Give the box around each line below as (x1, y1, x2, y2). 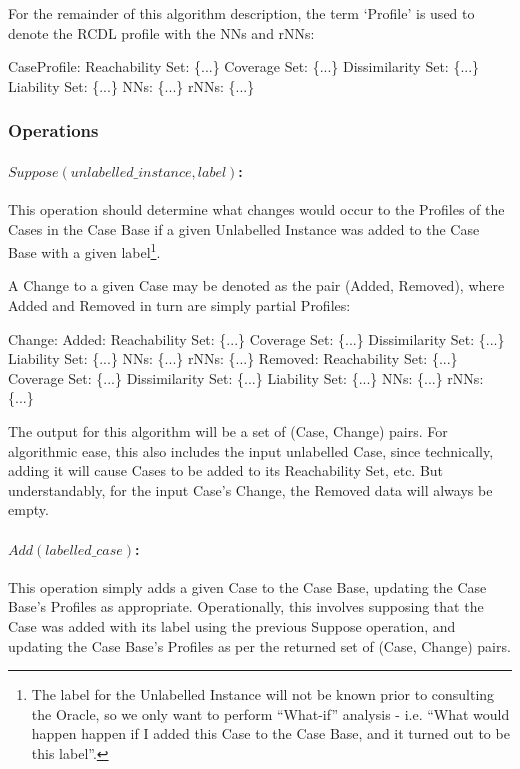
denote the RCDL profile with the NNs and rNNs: (8, 22, 315, 43)
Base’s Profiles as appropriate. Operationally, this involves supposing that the (8, 596, 484, 617)
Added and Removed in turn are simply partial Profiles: (8, 295, 351, 316)
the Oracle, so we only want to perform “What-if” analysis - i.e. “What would (31, 703, 510, 724)
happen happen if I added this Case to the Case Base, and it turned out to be (31, 723, 510, 744)
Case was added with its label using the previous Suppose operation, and (8, 615, 456, 636)
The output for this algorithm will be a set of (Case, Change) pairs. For (8, 421, 448, 442)
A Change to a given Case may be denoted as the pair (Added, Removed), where (8, 275, 505, 296)
